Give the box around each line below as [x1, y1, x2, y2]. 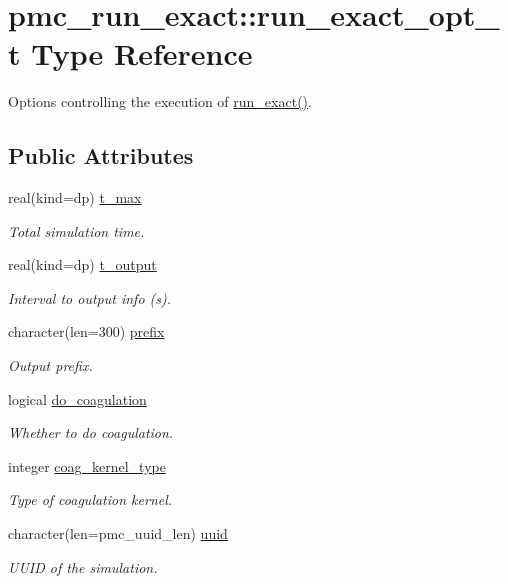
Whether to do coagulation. [8, 422, 174, 443]
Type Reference [31, 33, 253, 74]
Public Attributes [8, 140, 194, 171]
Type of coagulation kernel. [8, 489, 173, 510]
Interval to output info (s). [8, 287, 172, 308]
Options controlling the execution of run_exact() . [8, 91, 312, 112]
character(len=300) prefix [8, 321, 165, 342]
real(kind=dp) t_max [8, 187, 142, 208]
